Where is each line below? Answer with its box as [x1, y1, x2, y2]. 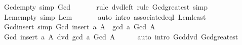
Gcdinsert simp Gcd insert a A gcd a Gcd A [4, 21, 155, 32]
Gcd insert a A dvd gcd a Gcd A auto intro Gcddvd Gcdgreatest [4, 31, 238, 41]
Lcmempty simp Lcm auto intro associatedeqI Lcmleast [4, 11, 206, 22]
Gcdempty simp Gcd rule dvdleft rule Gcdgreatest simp [4, 2, 208, 12]
